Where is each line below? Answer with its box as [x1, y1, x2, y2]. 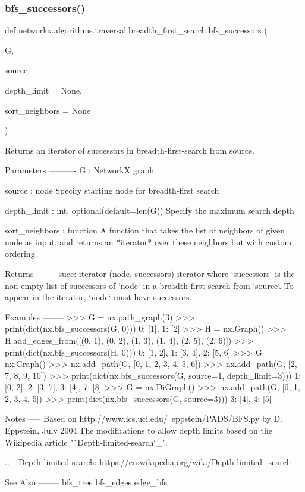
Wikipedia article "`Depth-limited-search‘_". [5, 435, 168, 448]
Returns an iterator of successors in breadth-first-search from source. [5, 144, 254, 156]
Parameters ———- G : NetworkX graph [5, 164, 154, 176]
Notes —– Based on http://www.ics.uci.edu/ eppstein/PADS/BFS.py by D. [5, 412, 282, 425]
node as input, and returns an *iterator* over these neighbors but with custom [5, 235, 292, 248]
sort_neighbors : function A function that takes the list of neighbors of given [5, 224, 285, 236]
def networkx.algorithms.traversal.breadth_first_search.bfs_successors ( [5, 24, 268, 36]
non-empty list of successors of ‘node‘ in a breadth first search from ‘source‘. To [5, 279, 294, 291]
